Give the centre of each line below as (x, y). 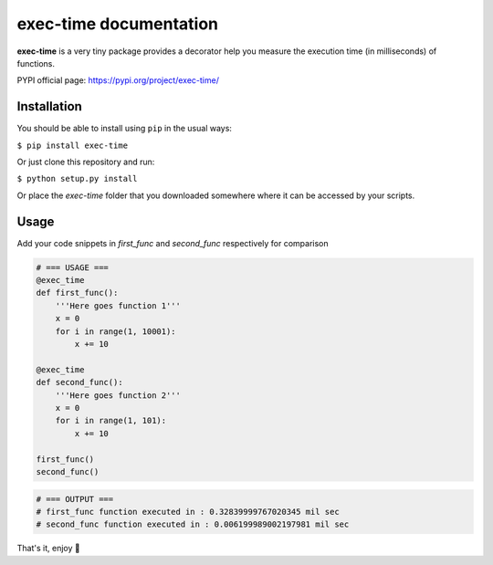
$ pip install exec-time (72, 145)
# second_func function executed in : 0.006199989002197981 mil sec (193, 524)
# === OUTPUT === (75, 499)
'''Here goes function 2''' (118, 395)
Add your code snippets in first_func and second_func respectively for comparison (173, 243)
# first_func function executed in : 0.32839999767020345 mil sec (188, 512)
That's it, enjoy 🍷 (49, 549)
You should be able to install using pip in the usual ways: (125, 129)
